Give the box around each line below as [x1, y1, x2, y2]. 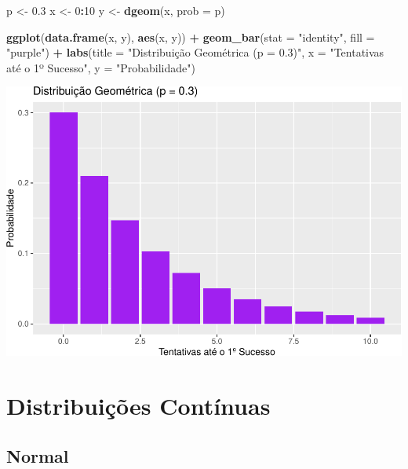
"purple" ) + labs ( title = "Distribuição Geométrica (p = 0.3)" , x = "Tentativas [6, 44, 384, 60]
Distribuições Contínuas [6, 390, 271, 422]
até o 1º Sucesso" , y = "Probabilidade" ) [6, 59, 195, 75]
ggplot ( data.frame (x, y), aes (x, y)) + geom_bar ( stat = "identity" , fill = [6, 28, 375, 45]
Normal [6, 443, 69, 467]
